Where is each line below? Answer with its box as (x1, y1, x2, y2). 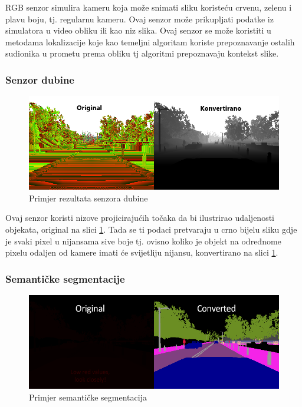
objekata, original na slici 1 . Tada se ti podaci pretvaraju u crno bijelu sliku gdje (5, 223, 297, 235)
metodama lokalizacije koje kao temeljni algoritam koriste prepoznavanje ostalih (5, 35, 295, 48)
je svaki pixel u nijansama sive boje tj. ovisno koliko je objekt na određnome (5, 234, 281, 247)
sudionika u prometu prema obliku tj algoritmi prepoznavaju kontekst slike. (5, 47, 279, 59)
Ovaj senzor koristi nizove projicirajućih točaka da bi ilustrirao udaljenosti (5, 211, 274, 224)
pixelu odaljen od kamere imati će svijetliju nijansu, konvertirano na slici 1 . (5, 246, 278, 259)
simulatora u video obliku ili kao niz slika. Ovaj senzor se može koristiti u (5, 24, 271, 37)
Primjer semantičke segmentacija (29, 391, 147, 403)
